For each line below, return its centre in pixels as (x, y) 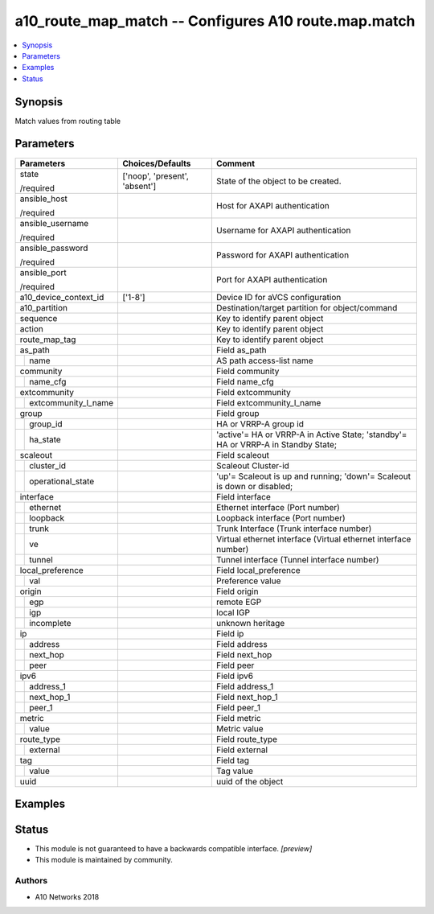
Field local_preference (258, 570)
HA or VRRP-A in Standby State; (276, 444)
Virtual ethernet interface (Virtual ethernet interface (313, 539)
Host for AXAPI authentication (272, 205)
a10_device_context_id (62, 297)
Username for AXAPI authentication (283, 230)
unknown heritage (250, 623)
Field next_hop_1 (247, 697)
